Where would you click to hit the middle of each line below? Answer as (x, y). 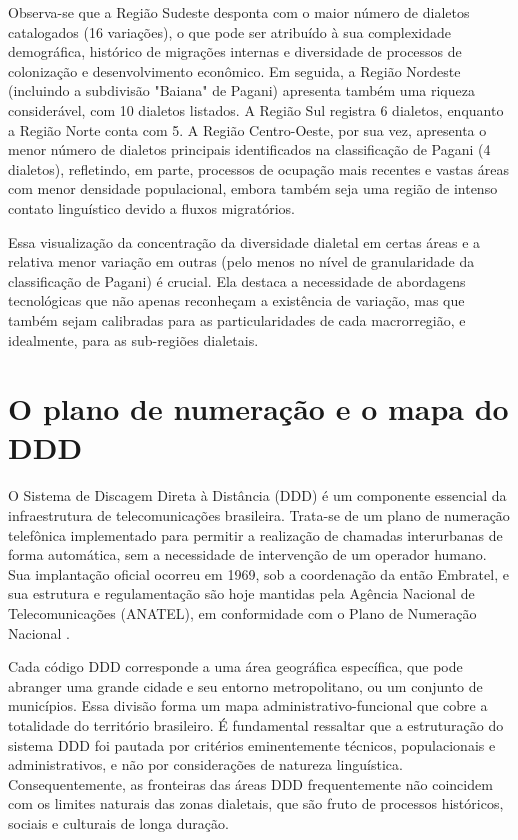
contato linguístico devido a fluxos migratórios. (151, 207)
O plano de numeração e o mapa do (258, 408)
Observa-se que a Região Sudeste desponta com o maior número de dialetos (239, 12)
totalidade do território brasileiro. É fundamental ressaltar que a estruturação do (256, 724)
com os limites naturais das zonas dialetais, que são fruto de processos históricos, (256, 803)
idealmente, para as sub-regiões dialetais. (133, 339)
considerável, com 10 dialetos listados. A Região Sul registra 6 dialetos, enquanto (256, 109)
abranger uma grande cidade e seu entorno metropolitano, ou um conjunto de (245, 685)
